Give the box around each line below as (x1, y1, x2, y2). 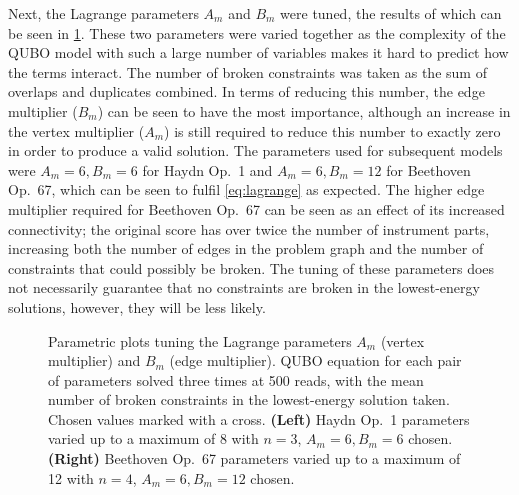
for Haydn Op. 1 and (142, 159, 273, 180)
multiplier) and (48, 350, 141, 371)
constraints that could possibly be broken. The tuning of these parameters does (8, 257, 495, 278)
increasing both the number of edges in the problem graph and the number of (8, 238, 484, 259)
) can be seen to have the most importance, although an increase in (97, 100, 511, 121)
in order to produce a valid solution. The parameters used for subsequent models (8, 140, 503, 161)
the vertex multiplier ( (8, 120, 145, 141)
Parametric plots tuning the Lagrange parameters (48, 330, 352, 351)
